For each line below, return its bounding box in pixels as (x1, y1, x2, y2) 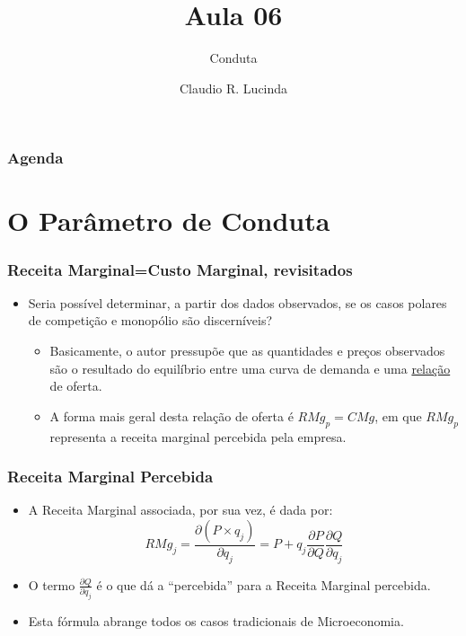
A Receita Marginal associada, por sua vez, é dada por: (28, 500, 333, 519)
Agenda (7, 146, 64, 169)
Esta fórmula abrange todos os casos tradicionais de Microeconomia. (28, 612, 404, 631)
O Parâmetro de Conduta (7, 202, 330, 239)
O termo (28, 575, 75, 594)
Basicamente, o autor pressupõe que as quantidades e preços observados (49, 341, 445, 360)
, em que (374, 406, 422, 425)
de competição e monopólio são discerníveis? (28, 311, 273, 330)
